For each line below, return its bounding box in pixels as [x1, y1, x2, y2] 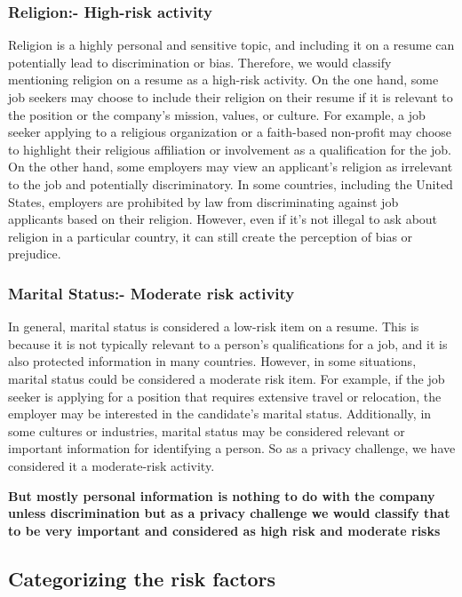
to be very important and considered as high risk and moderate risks [8, 521, 441, 539]
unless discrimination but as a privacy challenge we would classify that [8, 504, 450, 522]
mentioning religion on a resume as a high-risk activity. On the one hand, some [8, 70, 439, 89]
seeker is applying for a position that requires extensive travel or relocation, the [8, 386, 442, 405]
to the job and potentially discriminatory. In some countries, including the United [8, 174, 453, 193]
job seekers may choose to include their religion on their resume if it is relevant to [8, 88, 453, 106]
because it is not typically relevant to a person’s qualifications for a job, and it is [8, 334, 448, 353]
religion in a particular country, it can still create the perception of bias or [8, 227, 413, 245]
